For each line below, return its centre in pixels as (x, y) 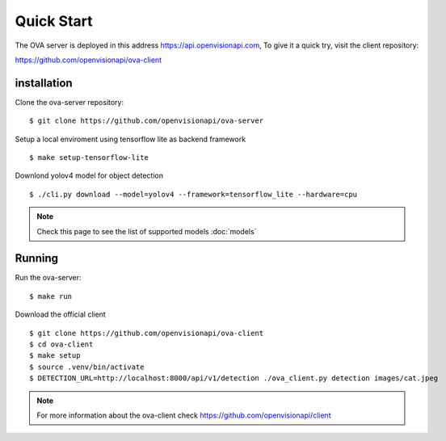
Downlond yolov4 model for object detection (89, 176)
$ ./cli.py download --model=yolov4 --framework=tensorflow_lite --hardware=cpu (194, 194)
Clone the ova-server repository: (69, 102)
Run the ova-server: (48, 278)
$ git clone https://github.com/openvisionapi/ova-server (147, 121)
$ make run (51, 296)
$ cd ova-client (61, 344)
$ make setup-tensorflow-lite (89, 158)
